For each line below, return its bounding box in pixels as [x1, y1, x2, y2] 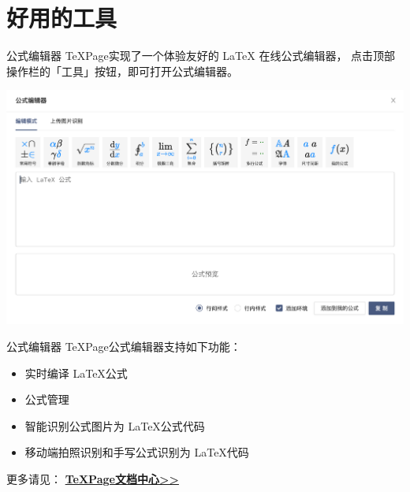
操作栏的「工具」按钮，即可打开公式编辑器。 [6, 62, 238, 79]
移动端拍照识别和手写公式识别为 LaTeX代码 [24, 444, 249, 460]
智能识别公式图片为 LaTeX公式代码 [24, 417, 205, 434]
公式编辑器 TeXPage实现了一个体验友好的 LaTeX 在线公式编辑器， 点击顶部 [6, 47, 396, 64]
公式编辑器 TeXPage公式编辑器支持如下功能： [6, 337, 241, 354]
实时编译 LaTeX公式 [24, 364, 128, 381]
